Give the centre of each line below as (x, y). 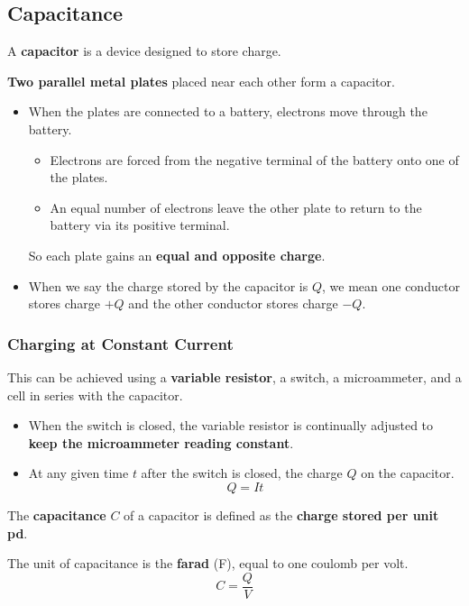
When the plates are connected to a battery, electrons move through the (228, 111)
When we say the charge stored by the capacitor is (168, 285)
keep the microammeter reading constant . (161, 442)
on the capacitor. (408, 473)
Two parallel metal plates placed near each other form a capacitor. (201, 81)
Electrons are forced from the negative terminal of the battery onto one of (254, 159)
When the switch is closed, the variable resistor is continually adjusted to (231, 425)
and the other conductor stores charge (233, 303)
